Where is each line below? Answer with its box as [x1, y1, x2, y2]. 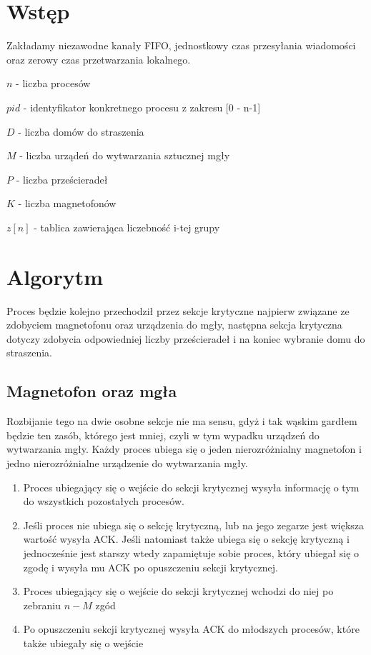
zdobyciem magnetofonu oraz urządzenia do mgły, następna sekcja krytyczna [6, 317, 342, 332]
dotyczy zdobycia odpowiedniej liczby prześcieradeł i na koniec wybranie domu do [6, 331, 365, 346]
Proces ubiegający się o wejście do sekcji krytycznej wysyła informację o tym [23, 479, 360, 494]
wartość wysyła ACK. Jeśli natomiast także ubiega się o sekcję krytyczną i [23, 531, 350, 546]
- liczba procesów [16, 76, 91, 91]
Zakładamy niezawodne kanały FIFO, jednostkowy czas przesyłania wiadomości [6, 38, 356, 53]
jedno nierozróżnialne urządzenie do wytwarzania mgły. [6, 455, 248, 470]
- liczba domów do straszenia [18, 124, 144, 139]
